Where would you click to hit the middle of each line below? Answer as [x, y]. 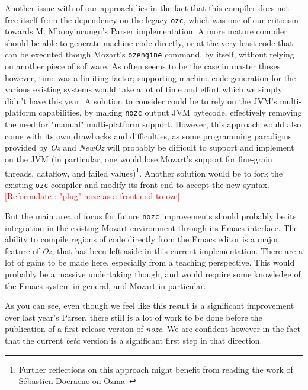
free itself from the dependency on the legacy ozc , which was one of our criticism [152, 19]
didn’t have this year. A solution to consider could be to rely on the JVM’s [141, 100]
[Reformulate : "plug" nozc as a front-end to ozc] [92, 196]
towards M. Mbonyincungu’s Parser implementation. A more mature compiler [146, 31]
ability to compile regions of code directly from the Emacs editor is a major [142, 239]
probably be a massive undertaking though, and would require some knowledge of [153, 274]
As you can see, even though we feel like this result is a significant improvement [150, 306]
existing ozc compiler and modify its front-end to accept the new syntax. [137, 184]
